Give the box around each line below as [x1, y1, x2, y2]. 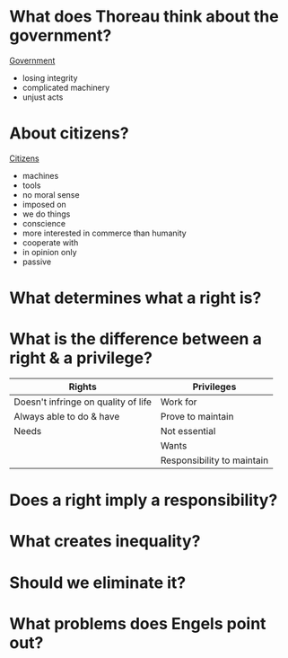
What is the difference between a [9, 329, 262, 350]
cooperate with [22, 236, 79, 248]
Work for [160, 396, 197, 408]
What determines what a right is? [9, 288, 262, 308]
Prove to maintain [160, 411, 234, 422]
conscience [22, 218, 65, 228]
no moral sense [22, 189, 80, 200]
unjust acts [22, 92, 64, 102]
